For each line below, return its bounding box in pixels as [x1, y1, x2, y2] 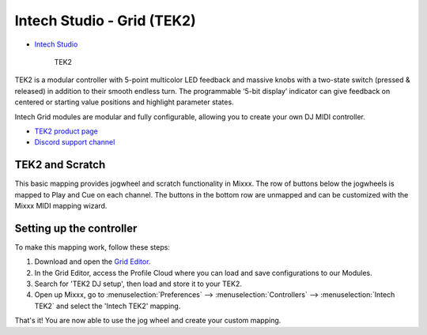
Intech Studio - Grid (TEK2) [14, 12, 197, 29]
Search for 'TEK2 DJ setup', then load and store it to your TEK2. [34, 279, 243, 288]
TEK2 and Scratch [14, 158, 106, 171]
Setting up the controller [14, 221, 138, 235]
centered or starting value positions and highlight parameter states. [14, 97, 234, 107]
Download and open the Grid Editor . [34, 257, 151, 266]
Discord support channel [34, 137, 115, 147]
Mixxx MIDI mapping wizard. [14, 201, 108, 210]
